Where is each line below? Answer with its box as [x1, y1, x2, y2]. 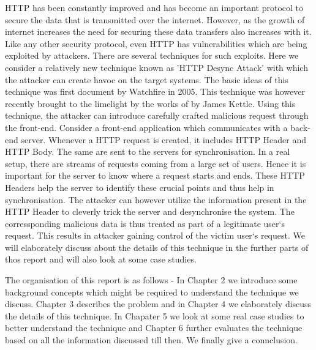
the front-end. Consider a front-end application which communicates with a [5, 121, 288, 133]
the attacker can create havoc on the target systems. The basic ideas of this [5, 73, 288, 86]
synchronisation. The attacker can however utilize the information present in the [5, 193, 307, 206]
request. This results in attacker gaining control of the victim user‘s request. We [5, 229, 305, 242]
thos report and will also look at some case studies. [5, 253, 197, 266]
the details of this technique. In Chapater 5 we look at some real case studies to [5, 309, 304, 322]
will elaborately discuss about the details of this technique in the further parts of [5, 240, 309, 253]
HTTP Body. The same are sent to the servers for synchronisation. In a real [5, 145, 290, 158]
